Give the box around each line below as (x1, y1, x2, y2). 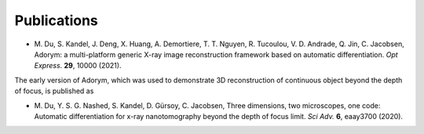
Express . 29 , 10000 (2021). (34, 61, 122, 71)
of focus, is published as (14, 86, 94, 96)
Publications (14, 12, 98, 29)
